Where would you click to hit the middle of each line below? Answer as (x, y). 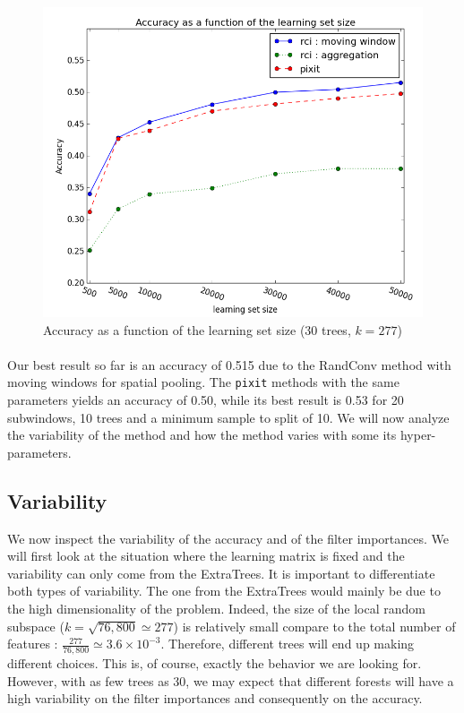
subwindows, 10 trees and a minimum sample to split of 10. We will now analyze (228, 417)
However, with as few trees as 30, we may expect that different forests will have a (231, 680)
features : (33, 644)
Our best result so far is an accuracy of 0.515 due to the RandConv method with (229, 364)
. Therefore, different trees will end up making (288, 644)
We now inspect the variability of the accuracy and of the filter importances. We (228, 538)
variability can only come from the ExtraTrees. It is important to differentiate (221, 573)
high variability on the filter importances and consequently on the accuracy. (215, 698)
